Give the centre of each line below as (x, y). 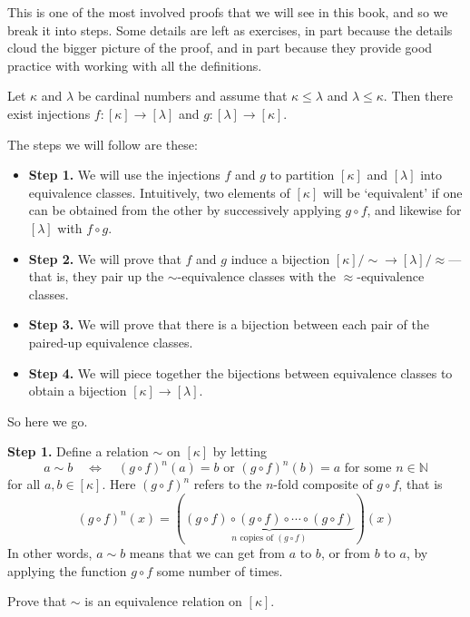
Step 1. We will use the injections (124, 175)
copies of (257, 539)
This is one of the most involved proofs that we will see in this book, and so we (228, 12)
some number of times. (220, 570)
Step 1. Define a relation (78, 451)
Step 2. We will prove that (105, 258)
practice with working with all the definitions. (135, 65)
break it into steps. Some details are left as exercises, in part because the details (230, 29)
